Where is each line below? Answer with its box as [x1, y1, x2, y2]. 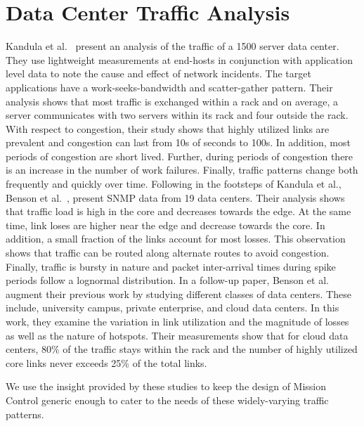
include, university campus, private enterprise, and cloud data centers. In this [6, 300, 339, 315]
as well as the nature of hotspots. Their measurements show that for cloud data [6, 328, 349, 342]
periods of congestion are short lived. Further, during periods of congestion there [6, 148, 353, 163]
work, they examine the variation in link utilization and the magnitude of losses [6, 314, 349, 328]
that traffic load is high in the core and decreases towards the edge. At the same [6, 204, 351, 219]
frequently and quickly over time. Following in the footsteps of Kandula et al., [6, 176, 342, 191]
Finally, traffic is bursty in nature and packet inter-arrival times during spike [6, 259, 336, 273]
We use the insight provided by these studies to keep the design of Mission [6, 379, 327, 394]
